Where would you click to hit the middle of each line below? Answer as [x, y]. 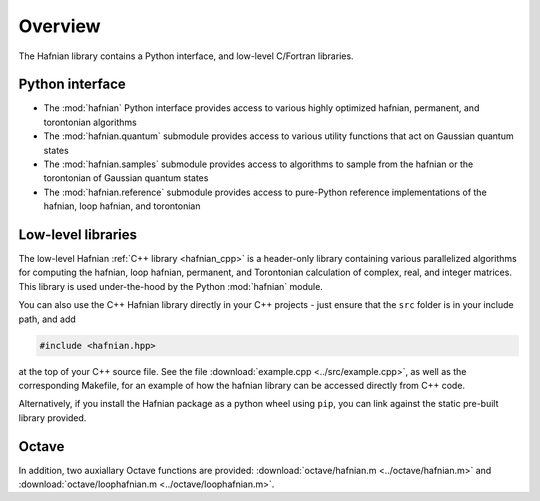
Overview [59, 26]
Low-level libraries [78, 234]
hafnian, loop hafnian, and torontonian [122, 206]
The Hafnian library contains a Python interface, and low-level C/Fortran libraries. [186, 56]
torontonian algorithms [90, 122]
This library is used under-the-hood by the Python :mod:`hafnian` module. [171, 286]
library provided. [52, 417]
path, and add [47, 319]
